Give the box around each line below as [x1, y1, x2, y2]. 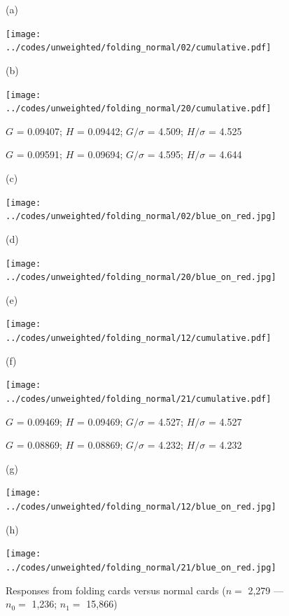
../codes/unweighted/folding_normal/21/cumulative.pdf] [6, 393, 272, 404]
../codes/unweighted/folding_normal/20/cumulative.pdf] [6, 104, 272, 114]
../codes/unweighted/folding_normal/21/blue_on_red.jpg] [6, 562, 276, 573]
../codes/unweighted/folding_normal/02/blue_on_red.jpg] [6, 211, 276, 222]
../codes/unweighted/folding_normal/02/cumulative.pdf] [6, 43, 272, 53]
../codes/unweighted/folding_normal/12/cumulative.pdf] [6, 333, 272, 344]
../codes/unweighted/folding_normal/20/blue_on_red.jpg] [6, 272, 276, 283]
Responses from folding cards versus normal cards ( [6, 582, 226, 597]
